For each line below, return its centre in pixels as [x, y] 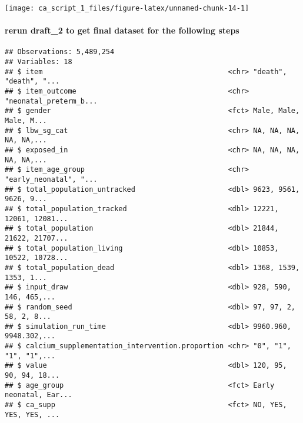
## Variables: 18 [39, 62]
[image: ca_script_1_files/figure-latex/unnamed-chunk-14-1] [127, 8]
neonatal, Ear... [39, 395]
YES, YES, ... [32, 414]
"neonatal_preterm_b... [51, 101]
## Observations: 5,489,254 [60, 52]
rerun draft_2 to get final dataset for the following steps [122, 30]
